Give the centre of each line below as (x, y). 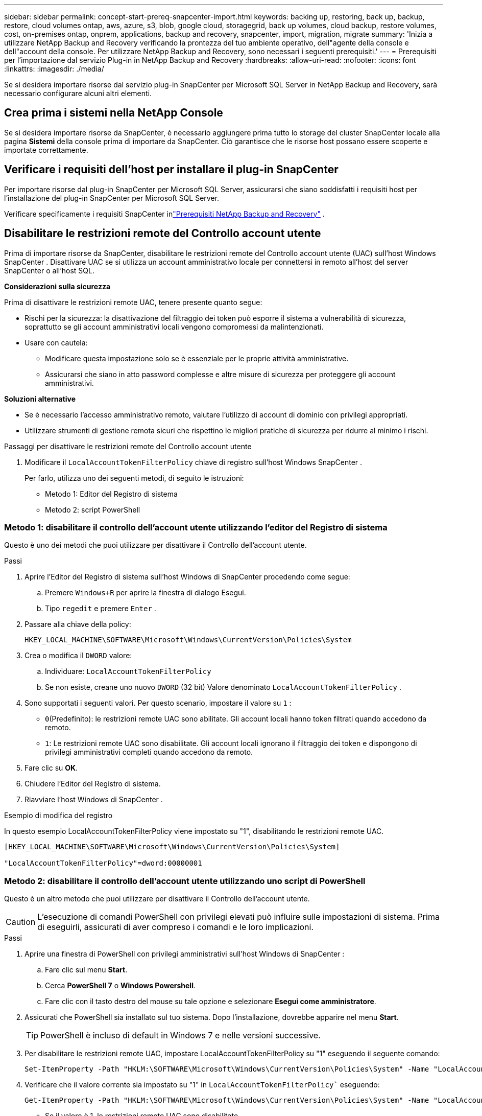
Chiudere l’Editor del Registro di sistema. (93, 784)
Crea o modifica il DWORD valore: (78, 656)
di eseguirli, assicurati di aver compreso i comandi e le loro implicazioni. (175, 927)
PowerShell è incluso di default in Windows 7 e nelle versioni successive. (180, 1036)
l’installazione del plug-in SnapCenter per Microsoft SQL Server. (112, 198)
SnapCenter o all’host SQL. (50, 270)
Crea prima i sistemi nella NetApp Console (114, 113)
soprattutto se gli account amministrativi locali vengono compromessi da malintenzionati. (174, 327)
